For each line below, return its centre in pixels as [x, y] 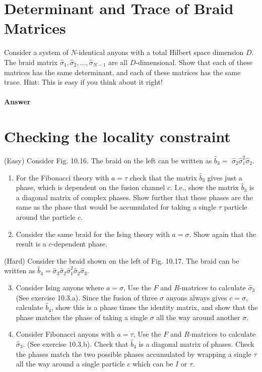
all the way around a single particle [70, 364]
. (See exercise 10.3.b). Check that [76, 344]
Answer [17, 102]
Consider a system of [36, 52]
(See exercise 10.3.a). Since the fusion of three [87, 297]
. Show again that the [223, 234]
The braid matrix [31, 62]
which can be [153, 364]
